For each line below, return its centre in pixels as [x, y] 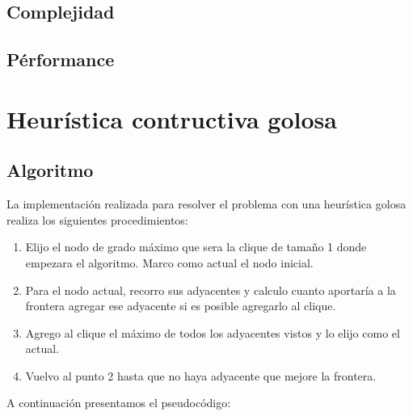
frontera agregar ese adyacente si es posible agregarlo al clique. [181, 306]
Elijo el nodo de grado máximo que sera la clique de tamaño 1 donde [196, 247]
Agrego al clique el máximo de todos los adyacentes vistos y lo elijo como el [213, 332]
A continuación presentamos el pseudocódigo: [119, 403]
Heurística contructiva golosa [172, 118]
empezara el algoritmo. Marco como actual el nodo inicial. [169, 262]
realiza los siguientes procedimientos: [97, 219]
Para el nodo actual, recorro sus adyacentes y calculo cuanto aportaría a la [211, 290]
